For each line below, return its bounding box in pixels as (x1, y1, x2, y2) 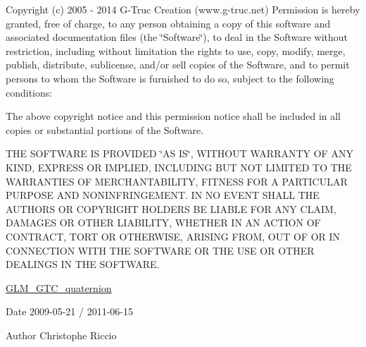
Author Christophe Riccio (6, 327, 117, 342)
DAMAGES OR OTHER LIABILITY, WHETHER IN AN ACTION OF (6, 215, 321, 230)
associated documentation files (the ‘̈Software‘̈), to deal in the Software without (6, 30, 348, 44)
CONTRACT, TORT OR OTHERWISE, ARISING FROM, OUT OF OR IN (6, 229, 341, 243)
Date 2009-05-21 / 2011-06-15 (6, 304, 133, 319)
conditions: (6, 85, 53, 99)
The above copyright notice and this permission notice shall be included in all (6, 109, 341, 123)
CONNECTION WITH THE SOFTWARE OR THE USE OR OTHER (6, 243, 315, 257)
